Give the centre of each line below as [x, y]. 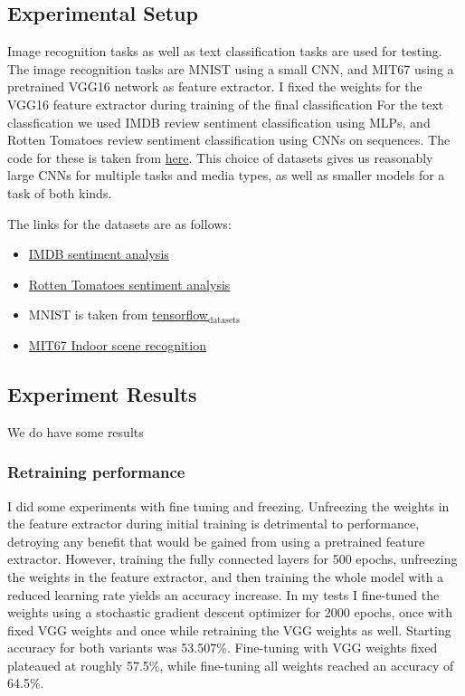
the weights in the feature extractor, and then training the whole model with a [226, 576]
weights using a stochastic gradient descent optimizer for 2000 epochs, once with [230, 612]
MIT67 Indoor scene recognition [117, 344]
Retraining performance [96, 472]
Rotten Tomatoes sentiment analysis [129, 284]
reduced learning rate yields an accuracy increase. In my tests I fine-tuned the [223, 594]
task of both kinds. [60, 192]
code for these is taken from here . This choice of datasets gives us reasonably [220, 157]
